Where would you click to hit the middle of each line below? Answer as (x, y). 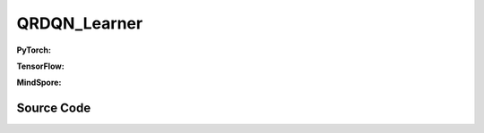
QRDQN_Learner (80, 23)
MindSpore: (39, 83)
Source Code (54, 108)
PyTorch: (34, 50)
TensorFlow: (40, 66)
